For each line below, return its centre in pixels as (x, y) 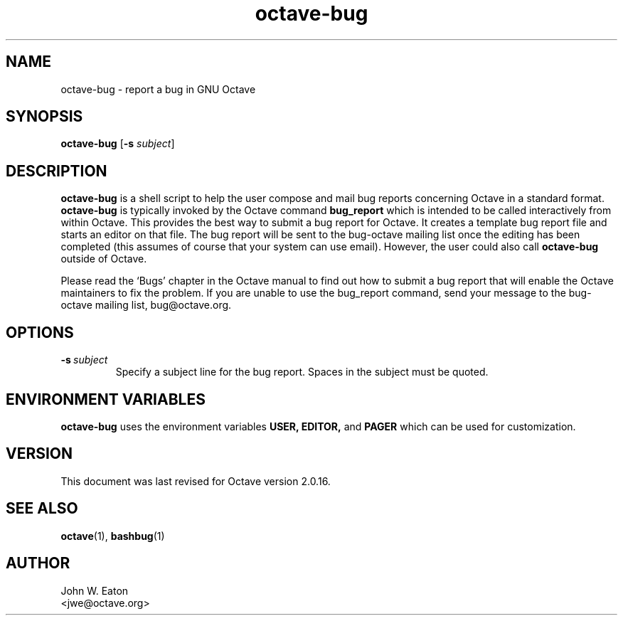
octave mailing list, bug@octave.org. (146, 305)
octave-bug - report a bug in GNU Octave (158, 89)
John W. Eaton (95, 590)
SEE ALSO (42, 509)
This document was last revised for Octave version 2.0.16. (196, 481)
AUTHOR (38, 563)
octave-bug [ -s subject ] (118, 144)
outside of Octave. (104, 259)
